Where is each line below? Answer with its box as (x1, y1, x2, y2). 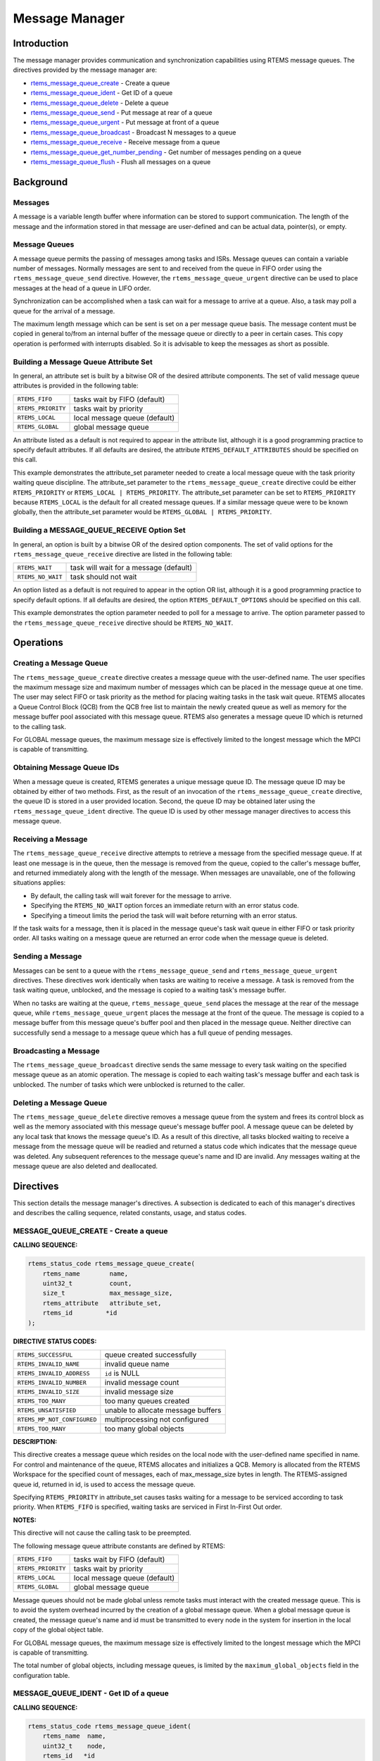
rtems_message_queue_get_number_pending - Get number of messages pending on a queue (30, 148, 302, 156)
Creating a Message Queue (13, 659, 108, 668)
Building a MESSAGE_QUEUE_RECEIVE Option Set (13, 525, 186, 535)
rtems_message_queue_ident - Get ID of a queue (30, 89, 173, 97)
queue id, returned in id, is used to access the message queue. (13, 1480, 196, 1488)
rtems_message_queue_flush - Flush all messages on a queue (30, 157, 211, 166)
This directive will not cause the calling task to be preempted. (13, 1529, 191, 1537)
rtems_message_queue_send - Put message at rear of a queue (30, 108, 213, 117)
